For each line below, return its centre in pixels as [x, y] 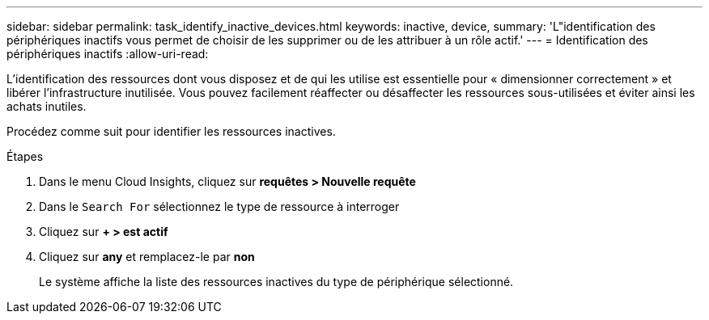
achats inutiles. [47, 106]
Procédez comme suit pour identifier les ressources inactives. [171, 131]
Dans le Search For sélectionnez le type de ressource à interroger [219, 206]
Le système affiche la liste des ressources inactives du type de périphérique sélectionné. [276, 282]
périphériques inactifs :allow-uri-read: [108, 54]
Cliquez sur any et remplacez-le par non [147, 257]
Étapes [25, 156]
